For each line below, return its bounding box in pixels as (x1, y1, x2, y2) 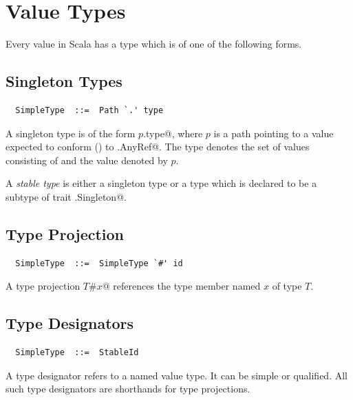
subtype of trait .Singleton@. (6, 189, 127, 203)
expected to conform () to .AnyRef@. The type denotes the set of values (6, 139, 310, 154)
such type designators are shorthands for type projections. (6, 381, 250, 396)
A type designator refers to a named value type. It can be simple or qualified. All (6, 368, 347, 382)
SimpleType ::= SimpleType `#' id (15, 258, 183, 268)
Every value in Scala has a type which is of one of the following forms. (6, 37, 302, 51)
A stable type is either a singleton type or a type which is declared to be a (6, 176, 317, 190)
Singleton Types (6, 70, 122, 92)
